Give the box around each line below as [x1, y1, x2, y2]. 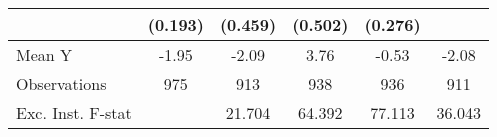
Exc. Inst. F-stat [16, 101, 132, 124]
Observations [16, 72, 107, 95]
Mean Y [16, 43, 73, 66]
